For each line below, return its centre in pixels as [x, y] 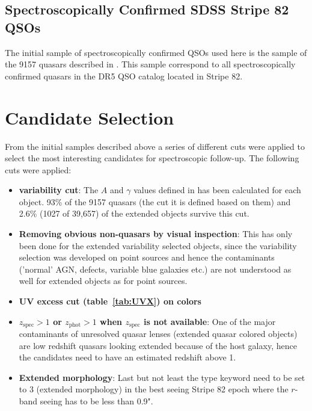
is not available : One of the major [210, 321]
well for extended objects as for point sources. [103, 281]
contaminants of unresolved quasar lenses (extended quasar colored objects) [158, 334]
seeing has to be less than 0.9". [96, 401]
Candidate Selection [90, 117]
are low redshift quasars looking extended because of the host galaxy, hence [158, 345]
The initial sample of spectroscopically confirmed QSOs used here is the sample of [156, 52]
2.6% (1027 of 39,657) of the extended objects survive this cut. [134, 213]
